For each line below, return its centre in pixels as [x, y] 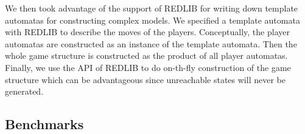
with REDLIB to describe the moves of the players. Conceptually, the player [147, 32]
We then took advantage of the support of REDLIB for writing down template [152, 8]
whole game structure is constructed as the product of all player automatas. [146, 55]
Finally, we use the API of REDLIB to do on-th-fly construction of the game [148, 67]
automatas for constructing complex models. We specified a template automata [152, 20]
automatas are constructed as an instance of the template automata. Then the [151, 43]
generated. [24, 91]
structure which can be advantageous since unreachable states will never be [145, 79]
